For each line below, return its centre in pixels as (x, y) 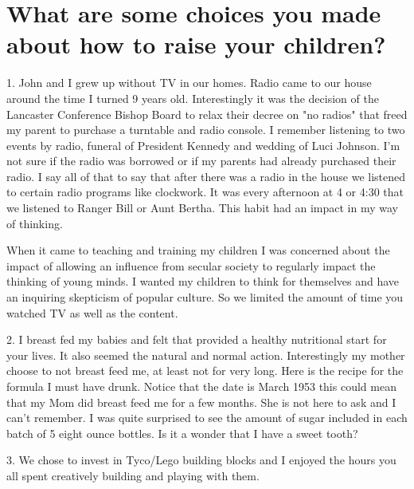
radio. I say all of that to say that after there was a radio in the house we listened (206, 176)
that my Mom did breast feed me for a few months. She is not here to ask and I (201, 402)
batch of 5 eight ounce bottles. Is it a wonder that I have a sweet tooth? (182, 433)
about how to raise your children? (196, 44)
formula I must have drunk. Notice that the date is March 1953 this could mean (201, 386)
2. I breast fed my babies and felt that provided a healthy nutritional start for (197, 339)
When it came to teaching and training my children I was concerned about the (198, 250)
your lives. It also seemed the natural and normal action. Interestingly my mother (206, 355)
